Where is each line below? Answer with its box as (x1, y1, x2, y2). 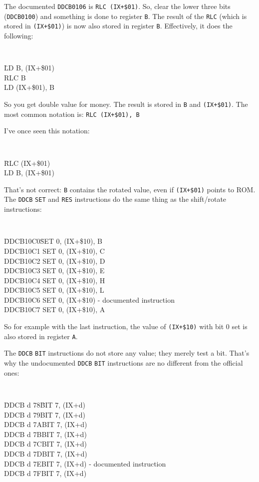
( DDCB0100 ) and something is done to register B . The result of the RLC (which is (4, 10, 247, 21)
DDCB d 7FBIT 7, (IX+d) (4, 468, 87, 479)
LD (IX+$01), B (4, 82, 54, 92)
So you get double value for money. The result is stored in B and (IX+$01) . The (4, 99, 248, 109)
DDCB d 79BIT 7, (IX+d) (4, 409, 85, 420)
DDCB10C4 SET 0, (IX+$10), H (4, 275, 105, 285)
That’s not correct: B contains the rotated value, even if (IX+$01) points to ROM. (4, 184, 256, 194)
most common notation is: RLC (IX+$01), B (4, 108, 140, 119)
